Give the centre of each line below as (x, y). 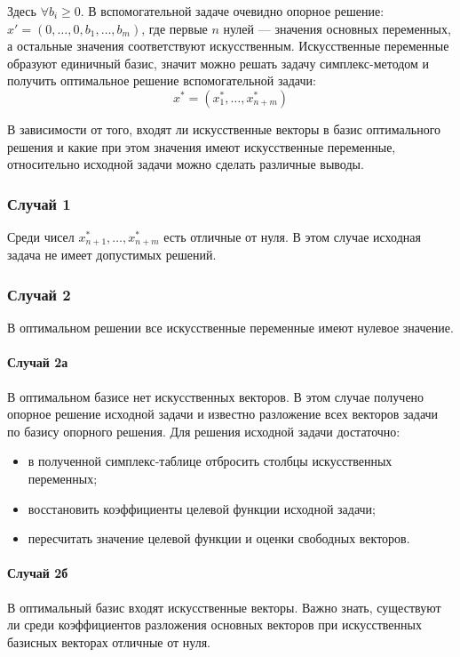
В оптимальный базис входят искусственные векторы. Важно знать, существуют (224, 607)
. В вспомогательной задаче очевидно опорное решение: (232, 11)
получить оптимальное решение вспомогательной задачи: (162, 80)
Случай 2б (38, 573)
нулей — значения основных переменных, (337, 28)
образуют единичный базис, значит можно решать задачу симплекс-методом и (218, 63)
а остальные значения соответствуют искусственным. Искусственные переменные (228, 46)
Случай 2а (38, 362)
